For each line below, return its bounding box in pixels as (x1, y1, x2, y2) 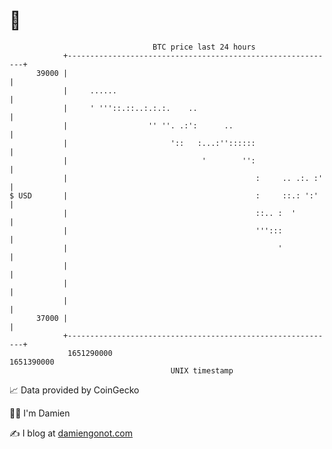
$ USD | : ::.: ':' (9, 190, 319, 201)
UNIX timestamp (170, 365, 234, 376)
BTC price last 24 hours (152, 42, 256, 52)
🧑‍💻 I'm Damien (9, 407, 71, 419)
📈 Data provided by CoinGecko (9, 384, 140, 396)
